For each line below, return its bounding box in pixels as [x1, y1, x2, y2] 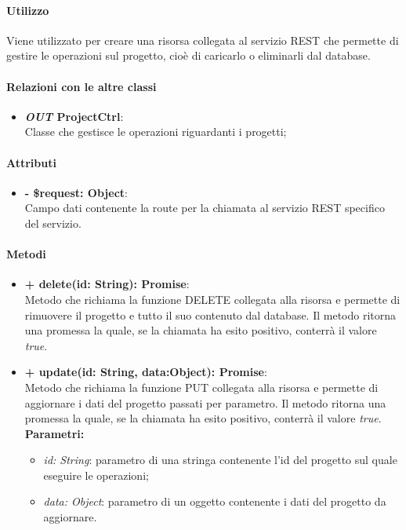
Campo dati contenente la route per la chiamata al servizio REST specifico [24, 199, 385, 216]
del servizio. [24, 214, 82, 231]
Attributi [6, 154, 56, 170]
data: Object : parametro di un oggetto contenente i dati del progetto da [43, 493, 386, 510]
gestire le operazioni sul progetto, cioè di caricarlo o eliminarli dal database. [6, 47, 371, 64]
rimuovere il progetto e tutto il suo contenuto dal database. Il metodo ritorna [24, 306, 397, 323]
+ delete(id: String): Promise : [24, 276, 190, 292]
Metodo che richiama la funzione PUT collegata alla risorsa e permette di [24, 378, 379, 395]
